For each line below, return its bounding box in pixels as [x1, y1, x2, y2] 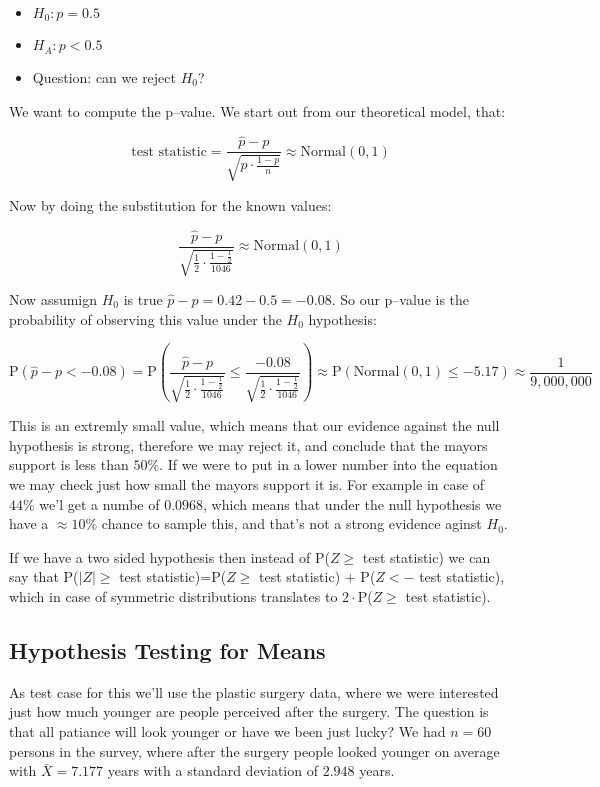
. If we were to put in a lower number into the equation [159, 454, 498, 475]
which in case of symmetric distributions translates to [9, 586, 338, 606]
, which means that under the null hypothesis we [203, 493, 502, 514]
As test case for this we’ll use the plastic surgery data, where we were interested [9, 681, 499, 702]
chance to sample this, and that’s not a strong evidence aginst [101, 513, 482, 534]
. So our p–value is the [331, 289, 470, 310]
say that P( [9, 566, 79, 587]
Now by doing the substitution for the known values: [9, 194, 332, 215]
